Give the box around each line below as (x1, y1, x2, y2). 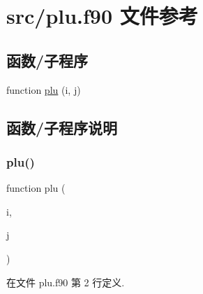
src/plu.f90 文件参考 (6, 1, 198, 30)
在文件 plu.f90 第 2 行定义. (6, 274, 125, 289)
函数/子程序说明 (6, 116, 118, 138)
